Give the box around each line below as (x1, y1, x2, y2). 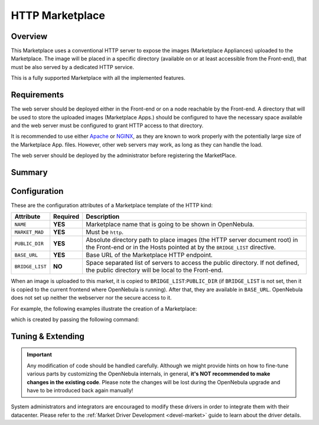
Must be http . (86, 228, 124, 236)
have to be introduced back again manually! (27, 387, 134, 394)
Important (27, 351, 53, 358)
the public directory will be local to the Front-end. (86, 266, 223, 274)
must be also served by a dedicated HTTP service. (11, 63, 134, 70)
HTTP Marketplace (11, 9, 106, 22)
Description (86, 213, 120, 221)
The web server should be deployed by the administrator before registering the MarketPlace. (11, 152, 237, 159)
